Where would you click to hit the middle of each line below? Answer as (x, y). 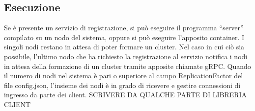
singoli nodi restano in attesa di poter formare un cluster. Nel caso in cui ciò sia (124, 47)
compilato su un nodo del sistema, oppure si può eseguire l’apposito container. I (124, 37)
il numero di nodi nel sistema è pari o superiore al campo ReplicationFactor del (124, 76)
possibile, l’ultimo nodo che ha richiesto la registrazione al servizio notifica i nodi (126, 56)
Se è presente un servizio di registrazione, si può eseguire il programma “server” (124, 28)
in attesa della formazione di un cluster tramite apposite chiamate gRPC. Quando (127, 66)
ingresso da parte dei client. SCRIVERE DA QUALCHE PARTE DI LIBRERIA (126, 95)
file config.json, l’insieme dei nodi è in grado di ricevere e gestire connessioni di (122, 85)
